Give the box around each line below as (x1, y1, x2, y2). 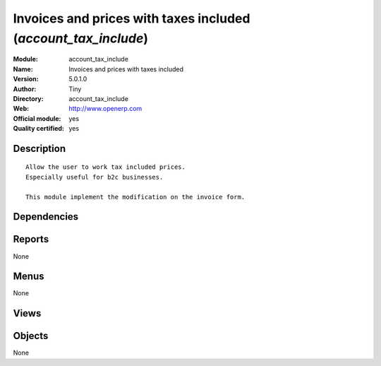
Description (13, 142, 66, 155)
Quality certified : (13, 124, 65, 133)
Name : (13, 64, 33, 73)
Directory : (13, 94, 44, 102)
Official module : (13, 114, 61, 123)
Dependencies (13, 211, 79, 223)
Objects (13, 330, 49, 342)
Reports (13, 233, 49, 245)
